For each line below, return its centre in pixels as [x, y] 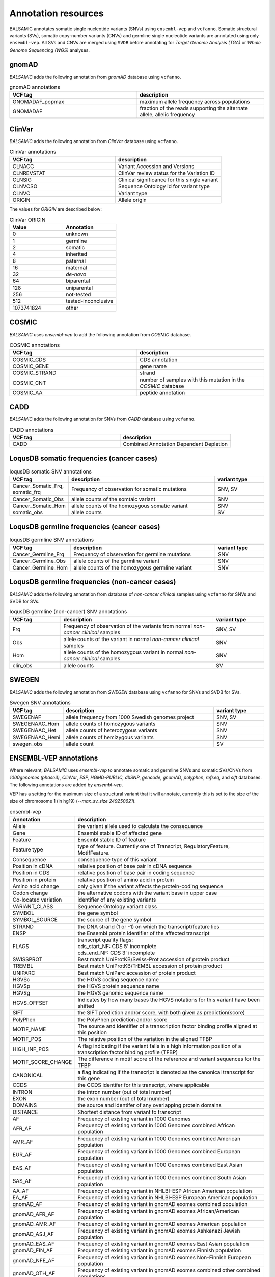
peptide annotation [162, 392]
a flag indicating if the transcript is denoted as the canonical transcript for [166, 1072]
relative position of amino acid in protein [126, 880]
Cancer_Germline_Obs [39, 561]
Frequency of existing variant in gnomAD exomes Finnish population [159, 1250]
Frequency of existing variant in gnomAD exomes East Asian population [163, 1244]
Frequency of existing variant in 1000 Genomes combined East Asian [160, 1165]
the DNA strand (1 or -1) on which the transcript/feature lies [148, 926]
